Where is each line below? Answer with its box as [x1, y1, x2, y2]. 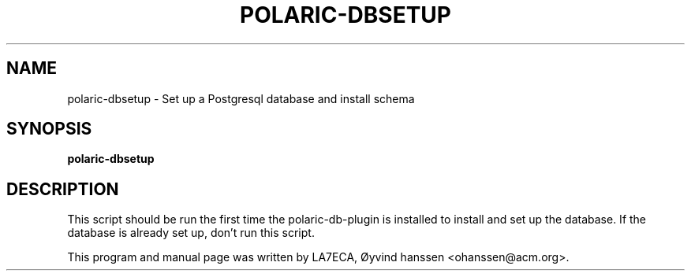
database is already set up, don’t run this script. [67, 226, 315, 240]
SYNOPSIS [6, 119, 92, 139]
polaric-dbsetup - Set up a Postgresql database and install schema [67, 91, 415, 105]
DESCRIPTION [6, 179, 119, 199]
